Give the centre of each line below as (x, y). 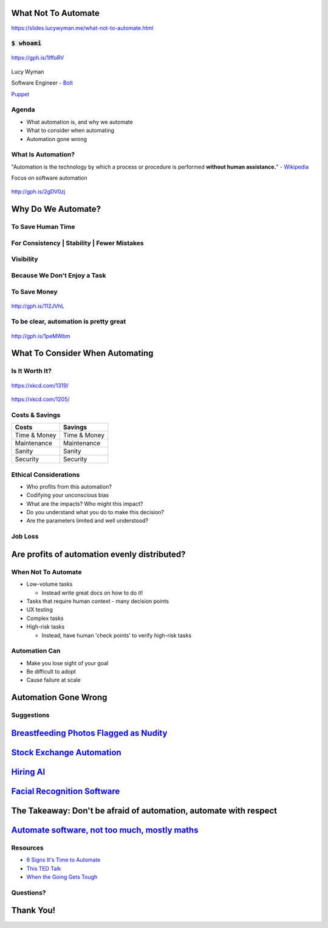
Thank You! (33, 911)
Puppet (20, 94)
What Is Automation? (43, 155)
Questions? (29, 893)
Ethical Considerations (46, 475)
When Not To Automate (46, 572)
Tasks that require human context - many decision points (98, 601)
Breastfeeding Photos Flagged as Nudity (89, 733)
